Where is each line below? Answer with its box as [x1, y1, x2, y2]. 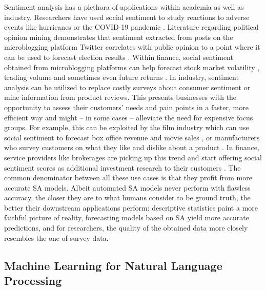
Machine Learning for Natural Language [4, 257, 222, 273]
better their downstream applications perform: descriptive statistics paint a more [4, 202, 258, 213]
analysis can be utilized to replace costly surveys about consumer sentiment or [4, 81, 251, 92]
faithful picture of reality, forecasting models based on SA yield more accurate [4, 212, 250, 223]
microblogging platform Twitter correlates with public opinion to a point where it [4, 41, 260, 52]
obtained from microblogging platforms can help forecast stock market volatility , [4, 61, 260, 72]
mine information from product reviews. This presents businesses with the [4, 92, 237, 102]
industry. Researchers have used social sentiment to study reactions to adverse [4, 11, 250, 22]
